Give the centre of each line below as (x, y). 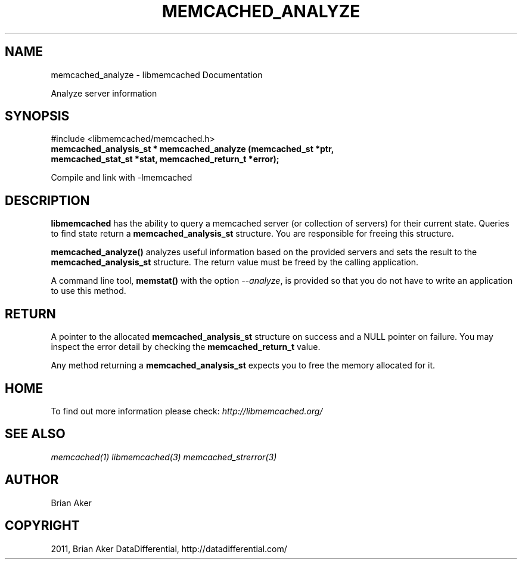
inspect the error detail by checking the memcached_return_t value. (186, 347)
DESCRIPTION (47, 200)
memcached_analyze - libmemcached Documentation (157, 75)
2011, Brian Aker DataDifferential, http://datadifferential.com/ (169, 548)
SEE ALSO (35, 434)
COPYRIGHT (42, 526)
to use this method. (88, 291)
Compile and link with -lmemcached (122, 178)
